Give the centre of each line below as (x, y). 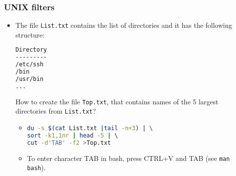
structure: (30, 34)
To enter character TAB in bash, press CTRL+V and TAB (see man (128, 158)
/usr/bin (29, 79)
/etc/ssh (29, 65)
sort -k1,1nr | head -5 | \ (72, 135)
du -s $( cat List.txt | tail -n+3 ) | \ (90, 128)
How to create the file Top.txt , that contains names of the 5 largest (117, 101)
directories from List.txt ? (56, 111)
